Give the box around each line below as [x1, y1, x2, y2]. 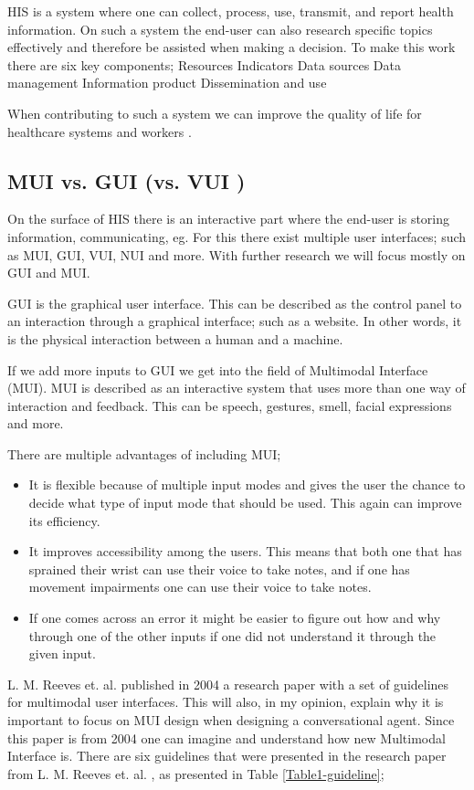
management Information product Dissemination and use [7, 73, 327, 92]
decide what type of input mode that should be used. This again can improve [28, 493, 462, 512]
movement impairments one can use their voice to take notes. [28, 577, 372, 596]
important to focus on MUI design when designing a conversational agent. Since [7, 711, 455, 730]
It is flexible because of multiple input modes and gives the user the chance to [28, 475, 466, 494]
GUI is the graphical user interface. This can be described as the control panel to [7, 293, 462, 312]
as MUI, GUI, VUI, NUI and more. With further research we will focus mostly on [7, 245, 466, 264]
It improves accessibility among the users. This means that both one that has [28, 542, 462, 561]
